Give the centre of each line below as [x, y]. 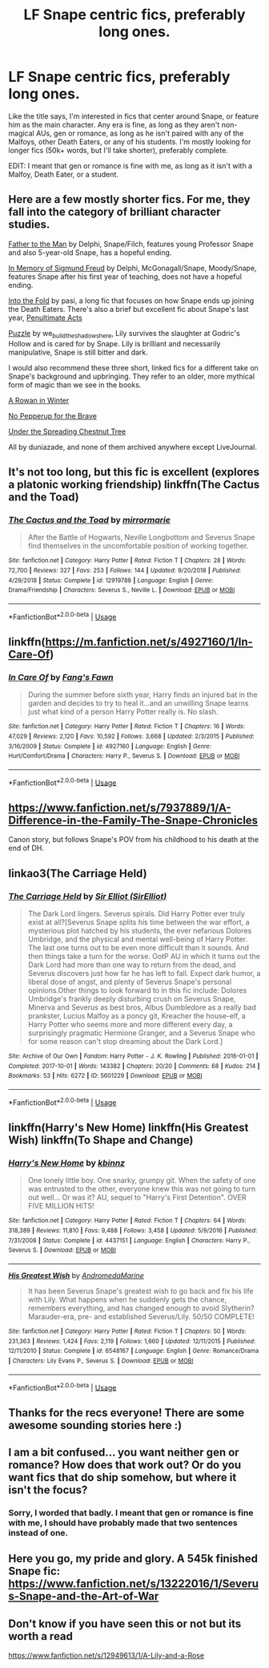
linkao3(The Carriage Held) [78, 873]
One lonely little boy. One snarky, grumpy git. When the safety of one [142, 1180]
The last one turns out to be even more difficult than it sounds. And [139, 947]
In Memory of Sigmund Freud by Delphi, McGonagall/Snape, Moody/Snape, [133, 268]
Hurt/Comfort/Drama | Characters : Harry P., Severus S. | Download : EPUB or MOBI [124, 756]
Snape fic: [34, 1571]
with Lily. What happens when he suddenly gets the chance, [127, 1299]
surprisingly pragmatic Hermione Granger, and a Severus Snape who [141, 1033]
